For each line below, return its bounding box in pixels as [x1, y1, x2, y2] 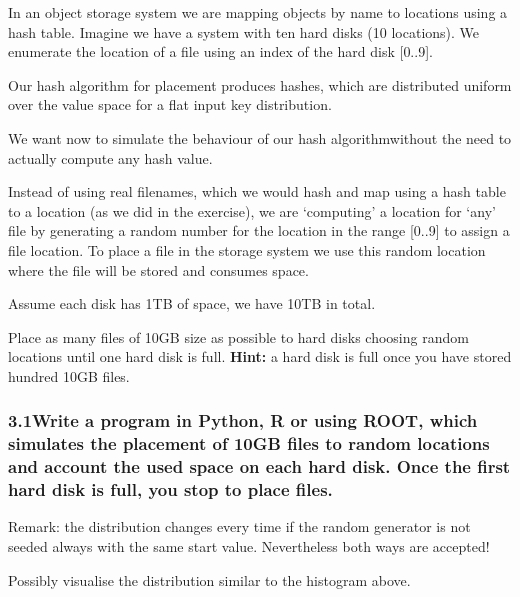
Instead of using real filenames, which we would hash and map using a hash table [8, 181, 506, 202]
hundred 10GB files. [8, 365, 130, 386]
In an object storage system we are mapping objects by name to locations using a [8, 2, 508, 22]
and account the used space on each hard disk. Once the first [8, 454, 511, 479]
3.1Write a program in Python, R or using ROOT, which [8, 408, 478, 433]
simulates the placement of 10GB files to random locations [8, 431, 490, 456]
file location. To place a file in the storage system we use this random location [8, 239, 486, 260]
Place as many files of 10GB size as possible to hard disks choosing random [8, 326, 469, 347]
